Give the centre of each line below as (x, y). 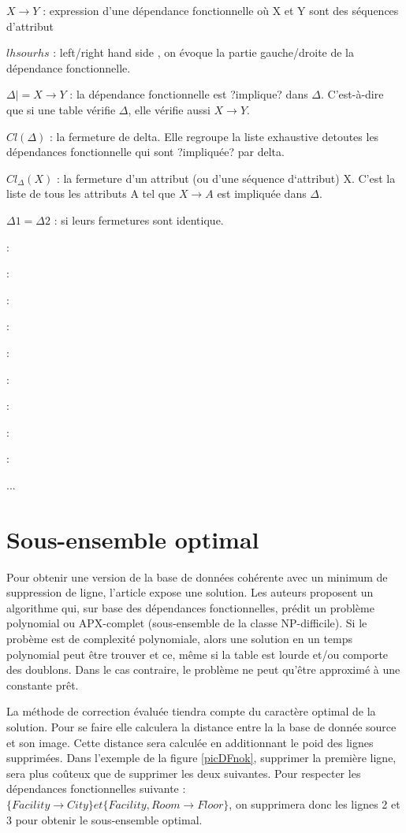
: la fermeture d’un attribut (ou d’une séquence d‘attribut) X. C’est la (226, 178)
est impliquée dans (262, 193)
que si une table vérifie (61, 109)
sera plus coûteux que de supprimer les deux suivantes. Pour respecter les (184, 773)
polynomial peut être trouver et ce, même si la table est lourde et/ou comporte (197, 654)
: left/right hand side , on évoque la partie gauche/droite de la (204, 52)
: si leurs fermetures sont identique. (139, 219)
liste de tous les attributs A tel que (91, 193)
